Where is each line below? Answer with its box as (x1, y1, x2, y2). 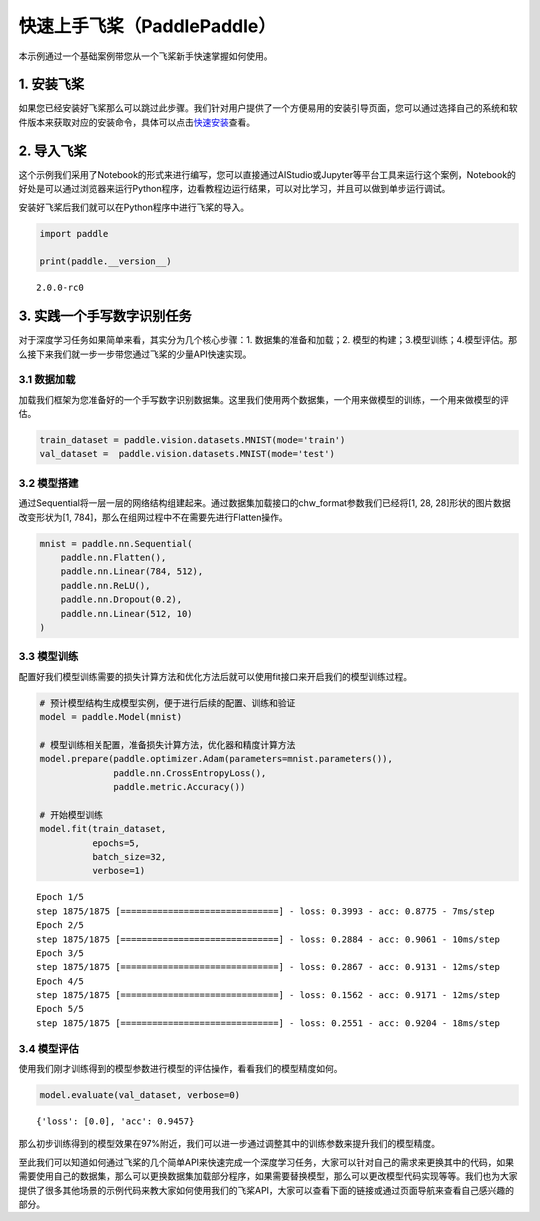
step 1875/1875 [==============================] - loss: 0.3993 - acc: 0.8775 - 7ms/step (36, 905, 495, 917)
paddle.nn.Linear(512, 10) (60, 608, 194, 619)
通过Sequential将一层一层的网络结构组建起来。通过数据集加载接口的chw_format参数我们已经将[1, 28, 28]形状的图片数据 (18, 497, 512, 509)
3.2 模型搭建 (18, 476, 79, 490)
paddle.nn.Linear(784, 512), (60, 566, 204, 577)
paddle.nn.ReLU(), (60, 580, 151, 591)
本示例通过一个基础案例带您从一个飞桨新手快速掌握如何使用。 (18, 50, 273, 62)
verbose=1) (91, 865, 146, 877)
